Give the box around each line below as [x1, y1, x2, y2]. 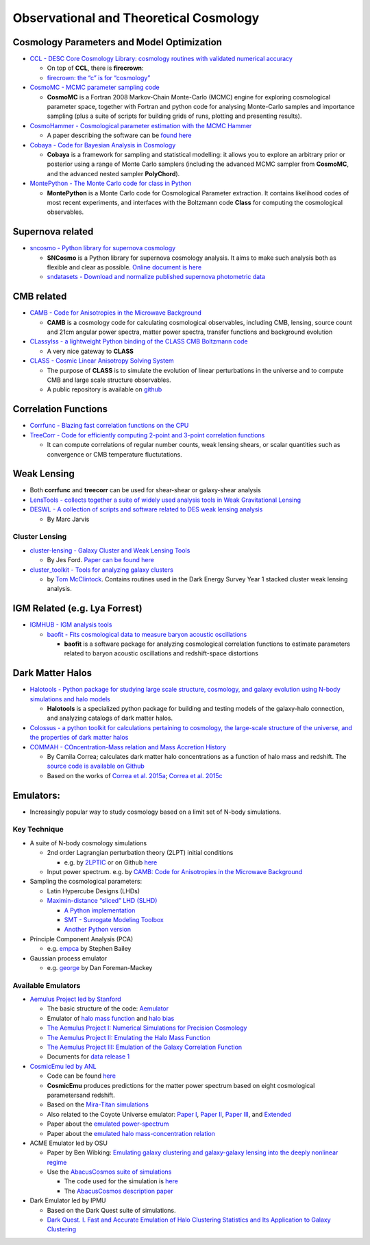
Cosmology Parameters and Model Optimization [12, 36, 223, 48]
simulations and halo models [29, 694, 111, 703]
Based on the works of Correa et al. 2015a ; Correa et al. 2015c [47, 771, 223, 779]
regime [47, 1158, 67, 1166]
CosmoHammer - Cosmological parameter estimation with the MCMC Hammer [29, 121, 252, 130]
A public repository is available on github [47, 385, 162, 394]
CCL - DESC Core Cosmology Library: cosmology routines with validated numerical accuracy [29, 55, 293, 63]
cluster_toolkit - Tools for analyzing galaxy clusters [29, 566, 174, 574]
